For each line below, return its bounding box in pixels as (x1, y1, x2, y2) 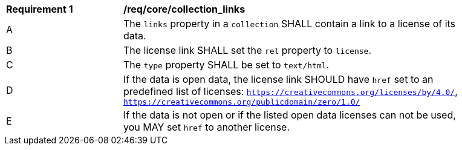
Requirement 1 (6, 3, 73, 15)
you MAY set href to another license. (123, 121, 290, 133)
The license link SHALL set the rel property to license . (123, 44, 372, 56)
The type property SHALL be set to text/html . (123, 59, 330, 71)
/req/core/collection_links (123, 3, 246, 15)
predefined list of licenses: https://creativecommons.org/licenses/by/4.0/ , (123, 85, 458, 97)
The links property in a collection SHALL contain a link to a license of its (123, 18, 456, 30)
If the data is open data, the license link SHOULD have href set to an (123, 73, 434, 85)
